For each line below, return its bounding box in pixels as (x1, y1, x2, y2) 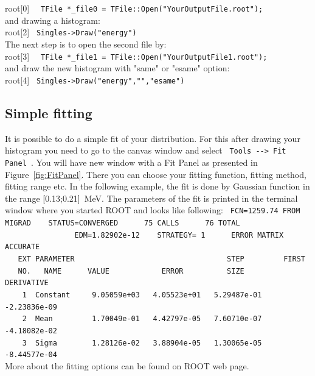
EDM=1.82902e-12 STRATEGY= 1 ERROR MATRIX (74, 230, 284, 239)
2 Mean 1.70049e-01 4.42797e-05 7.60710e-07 (22, 314, 262, 324)
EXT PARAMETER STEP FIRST (18, 254, 305, 263)
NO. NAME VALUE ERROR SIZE (18, 266, 244, 275)
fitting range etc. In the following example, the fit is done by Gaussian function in (5, 180, 310, 193)
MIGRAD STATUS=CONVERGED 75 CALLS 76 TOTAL (5, 218, 240, 227)
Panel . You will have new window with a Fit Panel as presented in (5, 155, 258, 168)
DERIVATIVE (5, 278, 49, 288)
